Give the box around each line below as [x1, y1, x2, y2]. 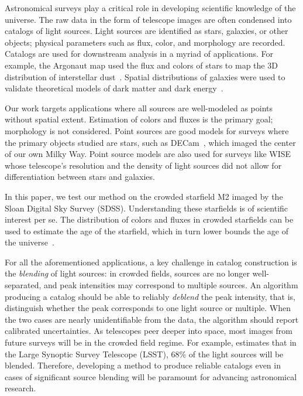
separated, [5, 279, 42, 291]
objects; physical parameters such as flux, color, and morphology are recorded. [5, 36, 285, 48]
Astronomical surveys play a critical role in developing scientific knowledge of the [5, 2, 296, 13]
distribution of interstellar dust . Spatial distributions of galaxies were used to [5, 70, 285, 83]
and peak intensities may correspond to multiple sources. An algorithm [44, 279, 298, 291]
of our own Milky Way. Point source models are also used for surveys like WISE [5, 148, 291, 160]
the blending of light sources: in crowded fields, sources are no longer [5, 267, 250, 279]
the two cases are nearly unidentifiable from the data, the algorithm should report [5, 313, 299, 325]
